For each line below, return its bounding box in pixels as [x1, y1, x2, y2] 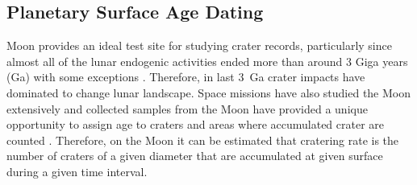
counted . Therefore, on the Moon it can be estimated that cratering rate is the [6, 131, 399, 148]
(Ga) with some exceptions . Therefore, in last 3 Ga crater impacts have [6, 68, 365, 85]
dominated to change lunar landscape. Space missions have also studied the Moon [6, 84, 411, 101]
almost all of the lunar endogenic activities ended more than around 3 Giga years [6, 52, 408, 69]
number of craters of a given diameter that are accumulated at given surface [6, 147, 383, 164]
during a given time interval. [6, 162, 148, 179]
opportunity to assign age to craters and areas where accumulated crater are [6, 116, 385, 133]
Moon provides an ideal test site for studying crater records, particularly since [6, 37, 392, 54]
